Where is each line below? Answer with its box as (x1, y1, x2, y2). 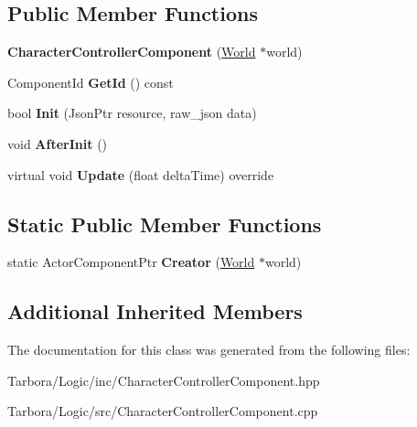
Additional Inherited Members (7, 297, 303, 326)
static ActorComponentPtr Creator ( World (7, 252, 255, 272)
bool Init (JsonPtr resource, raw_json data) (7, 103, 257, 123)
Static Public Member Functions (7, 209, 322, 238)
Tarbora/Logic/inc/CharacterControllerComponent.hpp (7, 370, 320, 390)
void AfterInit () (7, 133, 108, 153)
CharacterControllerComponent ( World (7, 42, 256, 61)
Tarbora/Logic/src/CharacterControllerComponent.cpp (7, 401, 318, 421)
